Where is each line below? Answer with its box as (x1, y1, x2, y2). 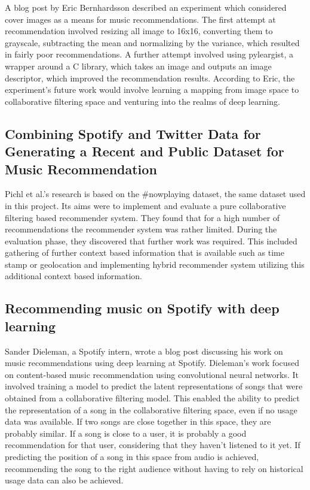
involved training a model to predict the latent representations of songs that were (5, 380, 303, 392)
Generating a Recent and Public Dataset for (5, 142, 284, 161)
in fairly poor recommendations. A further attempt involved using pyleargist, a (5, 48, 294, 61)
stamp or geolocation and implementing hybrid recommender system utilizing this (5, 258, 305, 270)
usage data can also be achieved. (5, 474, 124, 486)
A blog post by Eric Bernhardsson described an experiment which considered (5, 1, 287, 13)
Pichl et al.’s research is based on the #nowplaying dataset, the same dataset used (5, 187, 306, 200)
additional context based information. (5, 270, 142, 282)
